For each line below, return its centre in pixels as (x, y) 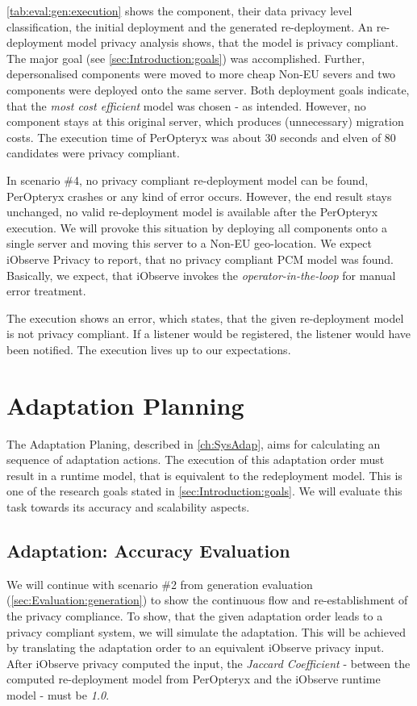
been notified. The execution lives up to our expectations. (149, 349)
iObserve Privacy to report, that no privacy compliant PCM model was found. (200, 259)
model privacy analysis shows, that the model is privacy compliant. (233, 42)
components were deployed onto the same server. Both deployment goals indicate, (208, 89)
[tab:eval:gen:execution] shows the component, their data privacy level (179, 10)
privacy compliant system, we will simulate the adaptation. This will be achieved (206, 631)
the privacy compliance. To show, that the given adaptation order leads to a (195, 615)
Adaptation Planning (125, 405)
